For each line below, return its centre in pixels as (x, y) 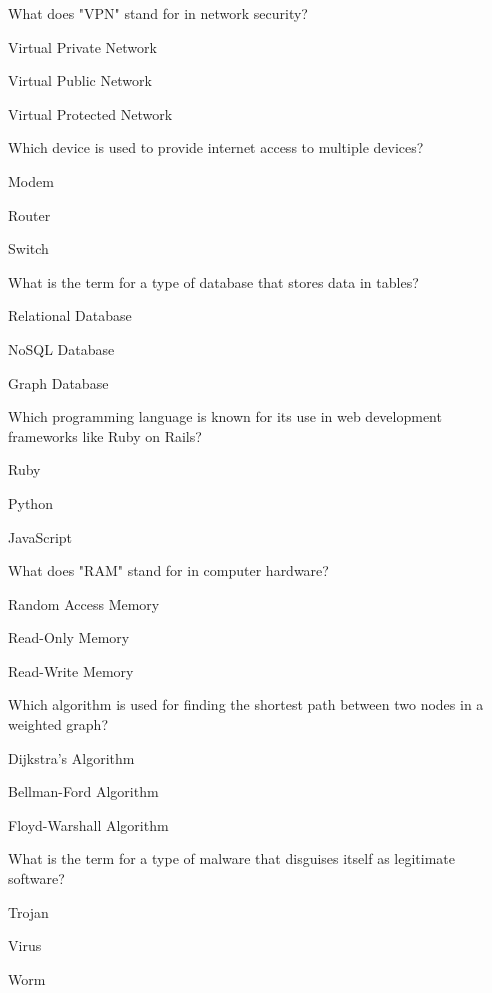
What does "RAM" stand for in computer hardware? (168, 570)
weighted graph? (58, 724)
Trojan (28, 911)
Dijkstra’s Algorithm (71, 757)
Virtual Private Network (82, 46)
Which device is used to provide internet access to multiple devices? (216, 147)
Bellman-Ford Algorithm (83, 791)
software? (36, 878)
